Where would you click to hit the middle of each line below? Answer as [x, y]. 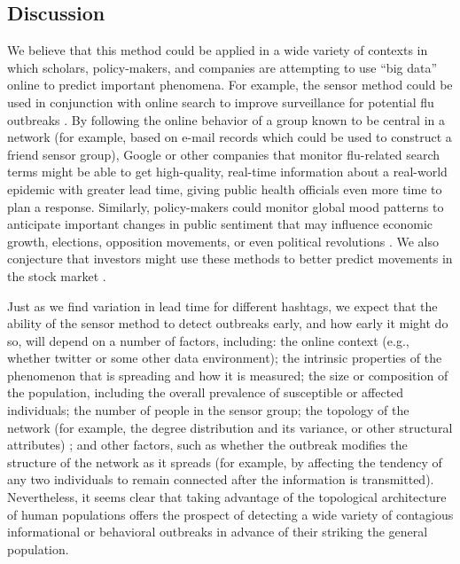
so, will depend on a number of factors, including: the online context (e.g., [208, 340]
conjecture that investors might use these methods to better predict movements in [230, 258]
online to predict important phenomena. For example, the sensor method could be [230, 85]
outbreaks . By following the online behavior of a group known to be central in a [226, 119]
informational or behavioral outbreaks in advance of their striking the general [218, 532]
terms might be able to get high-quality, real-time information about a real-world [227, 172]
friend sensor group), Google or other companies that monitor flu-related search [224, 154]
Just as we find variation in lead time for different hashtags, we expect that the [222, 305]
